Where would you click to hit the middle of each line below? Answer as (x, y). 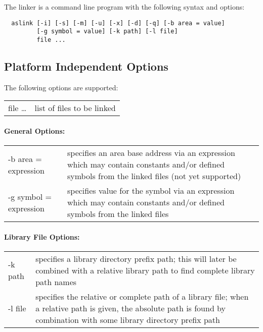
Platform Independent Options (86, 66)
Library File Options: (42, 236)
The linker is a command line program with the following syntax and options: (124, 7)
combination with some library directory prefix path (128, 319)
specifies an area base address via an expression (151, 153)
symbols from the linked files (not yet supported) (154, 176)
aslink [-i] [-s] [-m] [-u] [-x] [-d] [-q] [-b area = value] (118, 23)
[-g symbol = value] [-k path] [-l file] (107, 32)
